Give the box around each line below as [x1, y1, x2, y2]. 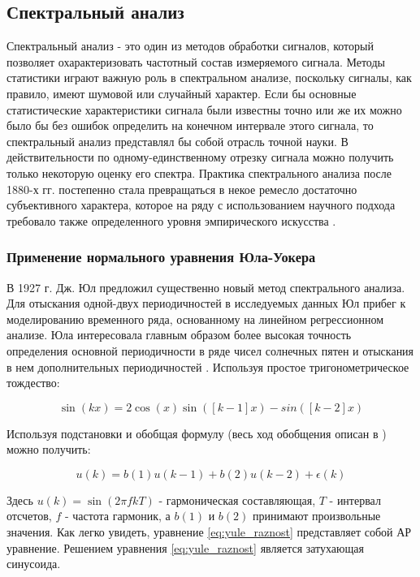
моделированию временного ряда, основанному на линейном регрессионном [6, 310, 384, 327]
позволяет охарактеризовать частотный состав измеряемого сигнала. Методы [6, 53, 385, 70]
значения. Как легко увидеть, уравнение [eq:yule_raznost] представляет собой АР [6, 523, 412, 540]
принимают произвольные [252, 507, 381, 524]
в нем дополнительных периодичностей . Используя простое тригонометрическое [6, 358, 409, 375]
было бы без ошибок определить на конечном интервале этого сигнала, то [6, 117, 374, 134]
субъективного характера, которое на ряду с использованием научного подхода [6, 196, 396, 213]
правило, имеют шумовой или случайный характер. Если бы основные [6, 84, 357, 101]
